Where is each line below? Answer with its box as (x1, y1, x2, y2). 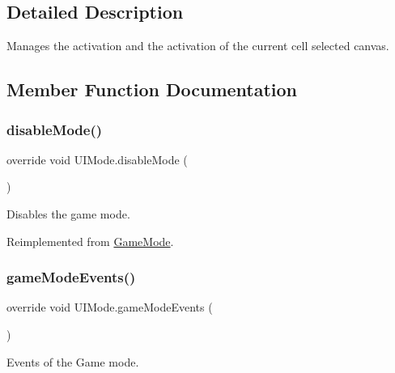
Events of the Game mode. (6, 353, 139, 370)
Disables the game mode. (6, 205, 130, 222)
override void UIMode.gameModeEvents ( (6, 299, 213, 316)
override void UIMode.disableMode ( (6, 150, 188, 167)
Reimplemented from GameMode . (6, 232, 174, 249)
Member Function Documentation (6, 77, 298, 102)
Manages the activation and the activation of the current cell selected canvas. (6, 37, 389, 54)
